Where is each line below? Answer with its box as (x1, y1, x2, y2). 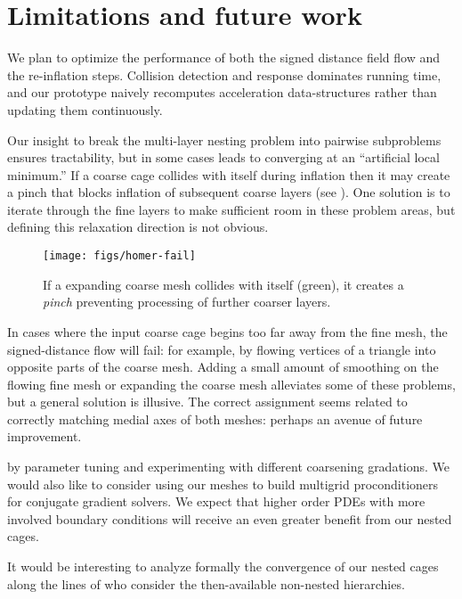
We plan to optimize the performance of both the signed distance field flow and (7, 48, 440, 67)
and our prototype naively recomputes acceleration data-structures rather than (7, 83, 437, 102)
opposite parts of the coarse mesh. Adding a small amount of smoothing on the (7, 357, 439, 376)
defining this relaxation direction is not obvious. (7, 217, 269, 236)
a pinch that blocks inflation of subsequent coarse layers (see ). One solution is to (7, 183, 450, 201)
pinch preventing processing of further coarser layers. (43, 292, 331, 311)
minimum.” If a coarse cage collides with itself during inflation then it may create (7, 165, 450, 184)
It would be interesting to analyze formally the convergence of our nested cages (7, 557, 439, 576)
